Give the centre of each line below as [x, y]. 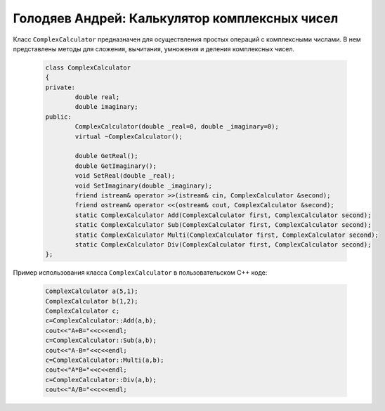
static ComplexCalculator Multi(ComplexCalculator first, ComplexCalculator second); [227, 235]
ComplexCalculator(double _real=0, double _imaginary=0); [177, 127]
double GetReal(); [106, 156]
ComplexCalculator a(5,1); [92, 291]
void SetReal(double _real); [125, 176]
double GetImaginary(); [116, 166]
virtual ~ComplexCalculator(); [129, 136]
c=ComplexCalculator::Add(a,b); [101, 321]
